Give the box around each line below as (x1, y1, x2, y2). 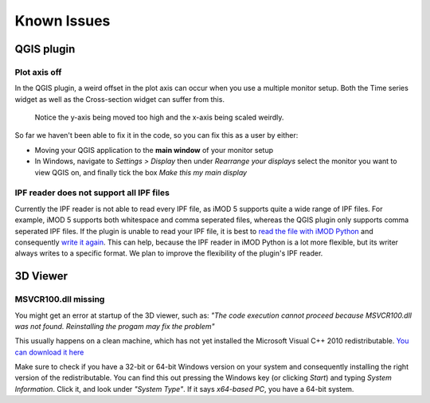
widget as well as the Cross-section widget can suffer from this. (14, 94, 225, 104)
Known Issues (14, 12, 111, 29)
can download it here (14, 347, 84, 357)
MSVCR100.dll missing (14, 294, 105, 305)
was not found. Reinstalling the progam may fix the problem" (14, 321, 215, 331)
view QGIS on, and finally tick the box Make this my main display (34, 167, 247, 177)
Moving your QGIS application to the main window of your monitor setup (34, 145, 274, 155)
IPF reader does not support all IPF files (14, 187, 170, 198)
